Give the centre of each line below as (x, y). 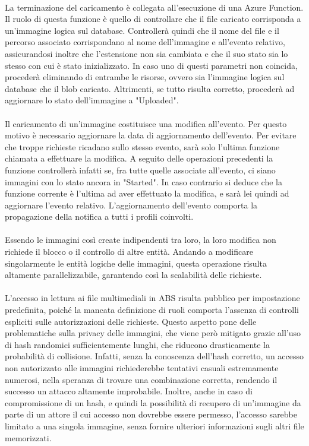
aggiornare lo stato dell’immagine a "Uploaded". (92, 100)
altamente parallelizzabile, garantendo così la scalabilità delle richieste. (133, 275)
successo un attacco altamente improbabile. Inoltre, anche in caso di (129, 391)
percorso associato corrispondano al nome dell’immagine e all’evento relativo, (145, 42)
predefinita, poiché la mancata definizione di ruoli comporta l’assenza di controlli (152, 310)
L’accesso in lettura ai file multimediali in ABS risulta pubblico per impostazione (152, 298)
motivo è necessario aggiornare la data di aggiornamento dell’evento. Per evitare (151, 135)
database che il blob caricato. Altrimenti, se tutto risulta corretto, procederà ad (150, 88)
